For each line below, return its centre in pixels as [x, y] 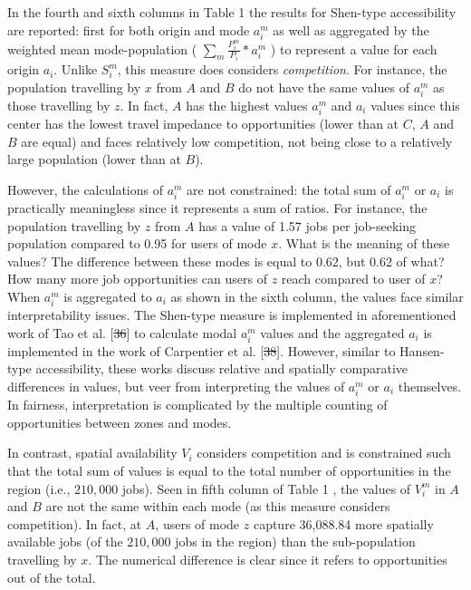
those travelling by [59, 105]
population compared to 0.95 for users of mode [137, 243]
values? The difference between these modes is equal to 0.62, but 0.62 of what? [226, 261]
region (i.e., [39, 488]
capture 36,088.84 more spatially [343, 523]
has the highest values [247, 105]
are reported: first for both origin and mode [129, 29]
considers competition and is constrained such [324, 453]
